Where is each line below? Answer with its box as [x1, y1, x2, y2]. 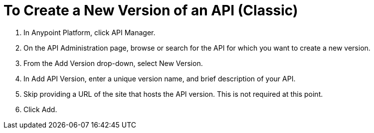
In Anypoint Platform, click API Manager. [23, 28, 156, 37]
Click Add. [23, 105, 57, 114]
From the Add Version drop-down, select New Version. [23, 59, 203, 67]
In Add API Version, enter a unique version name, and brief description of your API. [23, 74, 296, 83]
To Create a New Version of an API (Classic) [3, 2, 298, 19]
